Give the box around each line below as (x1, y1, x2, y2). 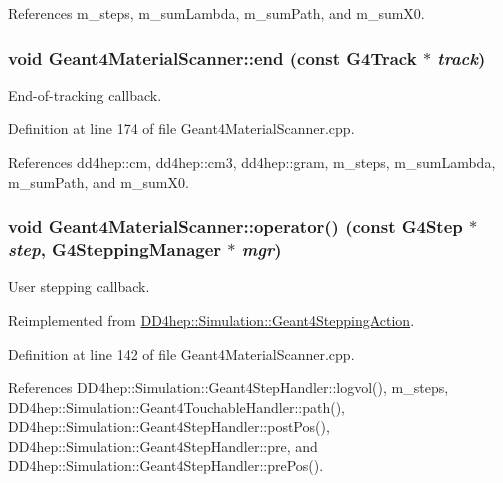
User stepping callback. (8, 276, 150, 297)
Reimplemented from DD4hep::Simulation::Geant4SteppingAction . (8, 309, 415, 330)
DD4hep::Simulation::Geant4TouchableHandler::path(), (8, 396, 346, 417)
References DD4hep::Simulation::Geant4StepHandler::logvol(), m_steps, (8, 377, 449, 398)
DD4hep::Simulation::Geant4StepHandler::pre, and (8, 435, 318, 456)
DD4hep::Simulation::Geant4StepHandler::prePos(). (8, 455, 324, 476)
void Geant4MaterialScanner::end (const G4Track (8, 45, 417, 70)
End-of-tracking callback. (8, 84, 162, 105)
